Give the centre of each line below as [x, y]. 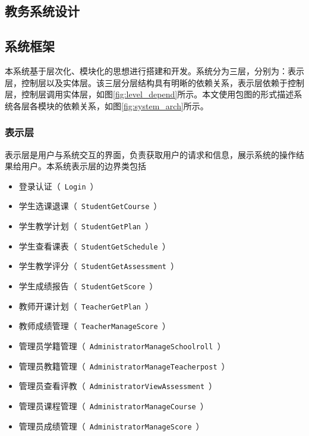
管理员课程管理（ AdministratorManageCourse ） [113, 405]
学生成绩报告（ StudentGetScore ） [88, 286]
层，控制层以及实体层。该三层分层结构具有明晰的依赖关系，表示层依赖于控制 [154, 82]
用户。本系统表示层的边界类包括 [83, 166]
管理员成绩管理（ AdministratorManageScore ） [111, 426]
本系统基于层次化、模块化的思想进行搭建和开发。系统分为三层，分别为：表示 [154, 70]
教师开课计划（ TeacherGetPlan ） [86, 306]
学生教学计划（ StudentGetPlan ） [86, 226]
